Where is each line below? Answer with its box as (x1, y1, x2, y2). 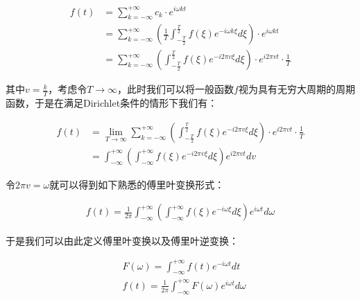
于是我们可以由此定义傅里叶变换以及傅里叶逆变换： (6, 233, 239, 247)
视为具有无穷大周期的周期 (238, 82, 355, 96)
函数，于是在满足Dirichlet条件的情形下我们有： (6, 96, 218, 110)
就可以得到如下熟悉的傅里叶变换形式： (49, 177, 225, 191)
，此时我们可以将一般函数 (117, 82, 234, 96)
